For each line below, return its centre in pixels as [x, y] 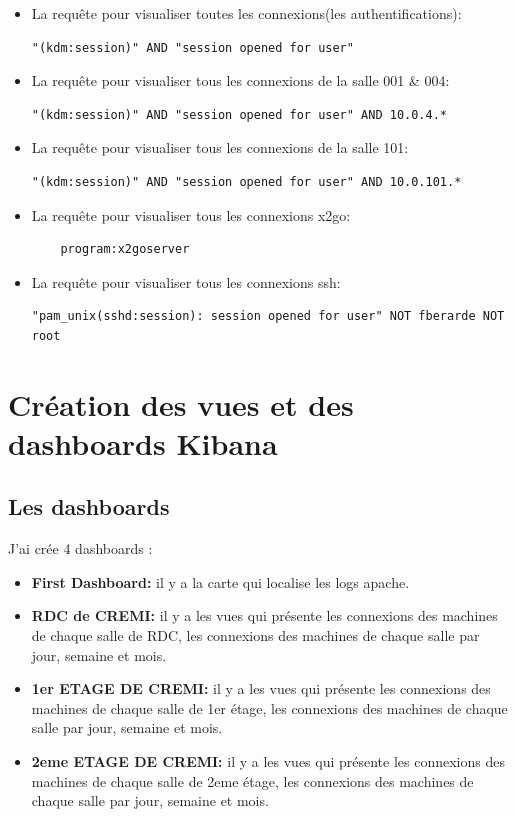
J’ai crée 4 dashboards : [80, 548]
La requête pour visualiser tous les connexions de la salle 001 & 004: [240, 80]
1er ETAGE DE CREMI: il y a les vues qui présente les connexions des [261, 688]
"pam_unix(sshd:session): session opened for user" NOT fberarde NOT [268, 316]
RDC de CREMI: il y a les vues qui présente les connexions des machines [264, 615]
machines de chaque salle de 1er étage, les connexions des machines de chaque [269, 707]
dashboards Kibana [143, 442]
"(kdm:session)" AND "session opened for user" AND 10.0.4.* [239, 114]
